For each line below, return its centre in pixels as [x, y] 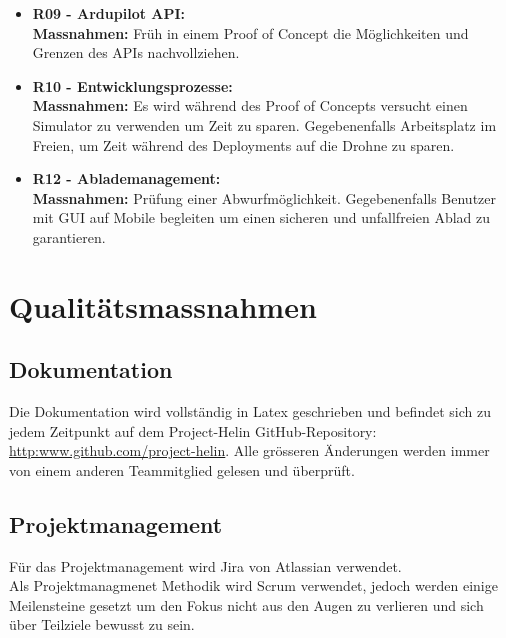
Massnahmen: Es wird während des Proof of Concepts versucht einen [250, 105]
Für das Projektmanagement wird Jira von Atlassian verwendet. [205, 565]
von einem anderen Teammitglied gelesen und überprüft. [182, 469]
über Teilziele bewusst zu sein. [102, 624]
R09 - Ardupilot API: [109, 13]
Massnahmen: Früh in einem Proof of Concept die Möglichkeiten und [250, 32]
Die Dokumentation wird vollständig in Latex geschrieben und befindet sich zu [250, 411]
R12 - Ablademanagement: [126, 178]
